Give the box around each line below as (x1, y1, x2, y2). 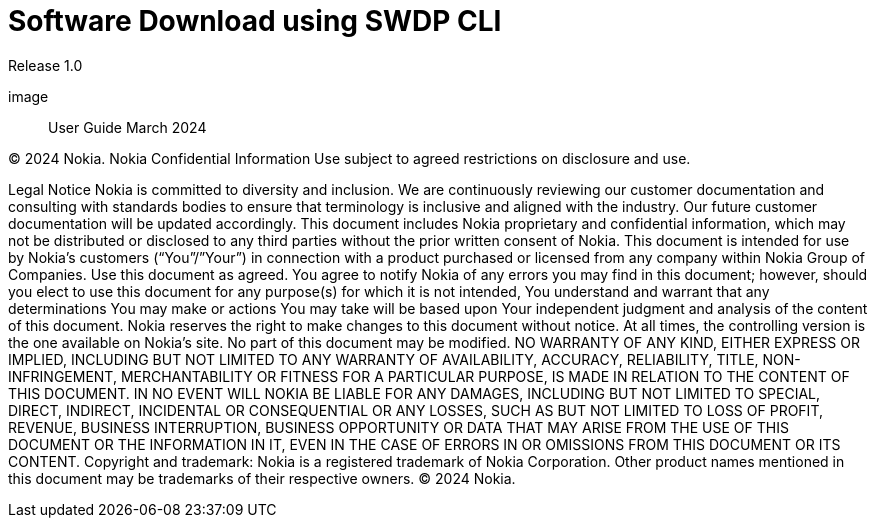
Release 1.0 (8, 56, 83, 74)
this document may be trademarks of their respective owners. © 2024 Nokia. (8, 469, 516, 487)
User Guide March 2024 (48, 118, 207, 136)
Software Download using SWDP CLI (8, 4, 502, 38)
